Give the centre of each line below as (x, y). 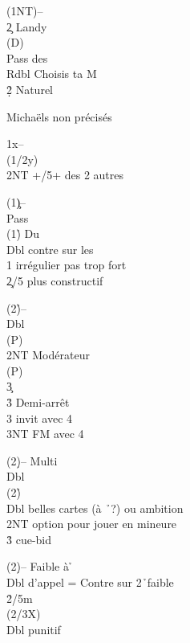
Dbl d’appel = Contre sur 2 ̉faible (90, 582)
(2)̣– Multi (32, 460)
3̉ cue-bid (29, 539)
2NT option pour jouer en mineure (92, 524)
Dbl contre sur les (50, 249)
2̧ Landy (27, 26)
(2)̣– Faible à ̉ (40, 566)
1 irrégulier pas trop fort (67, 265)
